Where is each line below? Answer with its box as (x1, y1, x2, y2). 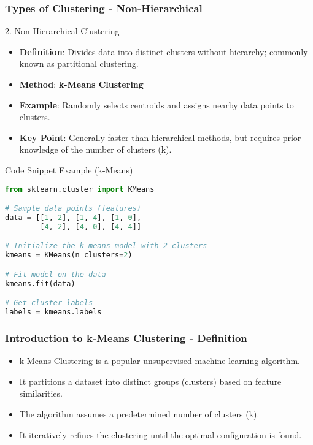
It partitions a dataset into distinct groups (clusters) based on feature (19, 375, 282, 387)
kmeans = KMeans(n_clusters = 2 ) (5, 251, 133, 260)
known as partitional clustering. (19, 57, 139, 70)
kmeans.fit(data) (5, 279, 75, 288)
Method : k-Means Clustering (19, 78, 144, 90)
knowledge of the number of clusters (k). (19, 143, 172, 156)
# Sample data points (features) (5, 204, 141, 213)
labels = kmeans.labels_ (5, 308, 106, 317)
